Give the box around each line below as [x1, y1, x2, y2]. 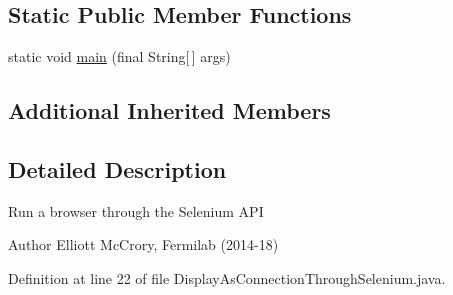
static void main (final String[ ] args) [8, 46, 231, 67]
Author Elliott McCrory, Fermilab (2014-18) [8, 234, 279, 255]
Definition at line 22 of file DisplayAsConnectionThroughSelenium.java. [8, 267, 446, 288]
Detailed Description [8, 153, 227, 184]
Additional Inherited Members [8, 95, 331, 126]
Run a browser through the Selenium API [8, 200, 264, 221]
